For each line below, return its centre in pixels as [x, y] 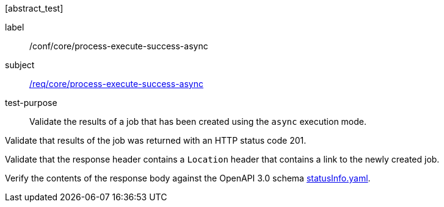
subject [20, 65]
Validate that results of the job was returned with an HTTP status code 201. [156, 140]
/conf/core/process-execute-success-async [119, 46]
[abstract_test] [34, 8]
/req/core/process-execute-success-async [116, 84]
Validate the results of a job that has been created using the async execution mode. [198, 121]
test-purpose [31, 103]
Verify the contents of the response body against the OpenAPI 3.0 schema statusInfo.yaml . [188, 178]
